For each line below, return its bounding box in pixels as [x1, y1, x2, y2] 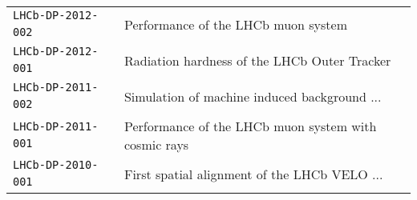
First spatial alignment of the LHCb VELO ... [123, 165, 383, 183]
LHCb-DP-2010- [13, 158, 99, 171]
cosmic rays [123, 135, 189, 154]
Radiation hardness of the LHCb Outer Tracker [123, 51, 391, 70]
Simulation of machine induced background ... [123, 87, 382, 106]
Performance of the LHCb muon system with [123, 117, 377, 135]
